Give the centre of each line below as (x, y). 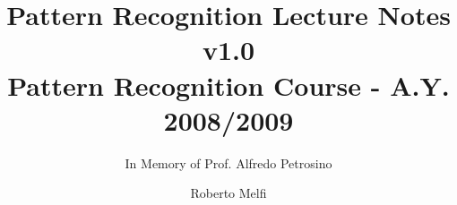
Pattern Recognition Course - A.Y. (228, 85)
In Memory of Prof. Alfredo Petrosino (228, 162)
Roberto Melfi (228, 193)
